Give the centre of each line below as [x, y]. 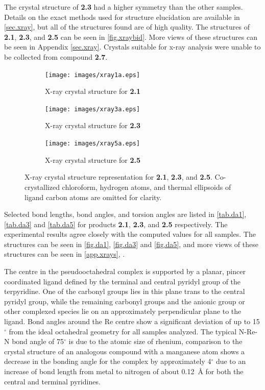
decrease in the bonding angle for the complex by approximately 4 [108, 361]
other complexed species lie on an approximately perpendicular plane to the [123, 311]
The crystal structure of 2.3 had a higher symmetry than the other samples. [124, 7]
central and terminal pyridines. [52, 381]
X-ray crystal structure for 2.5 [93, 160]
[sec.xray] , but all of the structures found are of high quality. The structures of [127, 27]
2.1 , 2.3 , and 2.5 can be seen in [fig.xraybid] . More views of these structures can [131, 36]
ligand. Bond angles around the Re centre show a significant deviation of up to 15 [132, 321]
